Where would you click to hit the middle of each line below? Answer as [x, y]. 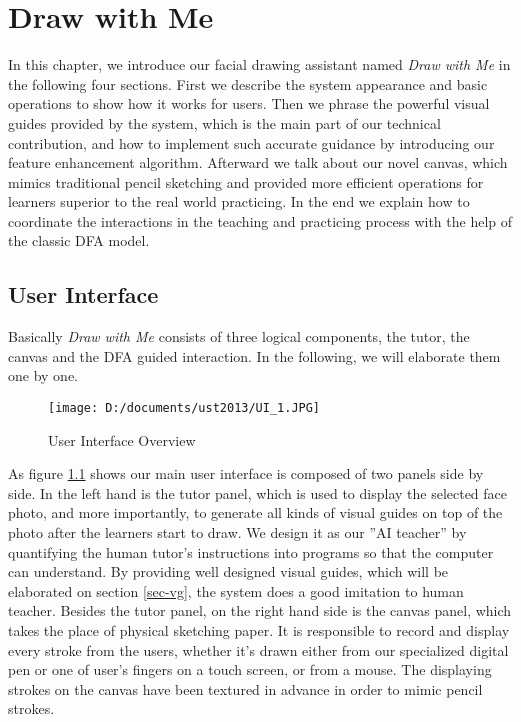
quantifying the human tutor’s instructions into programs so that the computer [251, 551]
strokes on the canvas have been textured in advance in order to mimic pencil [245, 688]
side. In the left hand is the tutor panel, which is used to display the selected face [258, 492]
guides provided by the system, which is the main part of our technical [224, 122]
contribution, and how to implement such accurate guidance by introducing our [251, 142]
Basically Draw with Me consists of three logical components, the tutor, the [239, 336]
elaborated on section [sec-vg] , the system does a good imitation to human [236, 590]
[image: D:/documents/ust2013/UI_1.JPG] [184, 408]
